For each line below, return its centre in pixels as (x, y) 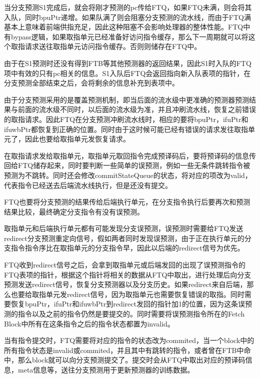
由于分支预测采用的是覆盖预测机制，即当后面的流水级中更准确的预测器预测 (126, 99)
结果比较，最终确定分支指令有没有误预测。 (74, 211)
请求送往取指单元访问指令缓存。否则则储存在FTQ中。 (113, 46)
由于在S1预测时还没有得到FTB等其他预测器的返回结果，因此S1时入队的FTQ (128, 63)
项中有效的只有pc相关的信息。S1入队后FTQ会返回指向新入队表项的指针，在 (127, 73)
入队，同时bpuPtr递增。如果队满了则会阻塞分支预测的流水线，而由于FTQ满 (127, 17)
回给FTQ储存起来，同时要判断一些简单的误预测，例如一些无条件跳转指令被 (127, 165)
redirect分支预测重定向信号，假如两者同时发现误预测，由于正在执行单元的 (124, 238)
